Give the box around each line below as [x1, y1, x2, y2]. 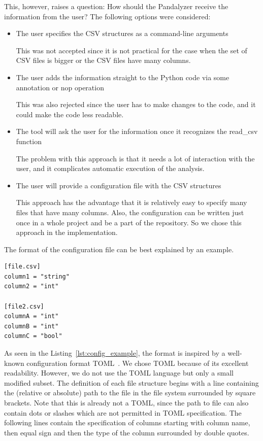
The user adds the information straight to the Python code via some [16, 72, 229, 82]
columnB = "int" [4, 322, 59, 330]
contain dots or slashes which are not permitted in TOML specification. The [4, 407, 242, 418]
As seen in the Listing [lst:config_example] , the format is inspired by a [4, 348, 225, 358]
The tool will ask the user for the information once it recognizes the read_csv [16, 126, 258, 137]
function [16, 135, 42, 146]
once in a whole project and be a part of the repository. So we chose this [16, 217, 242, 227]
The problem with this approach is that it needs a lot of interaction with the [16, 153, 255, 163]
